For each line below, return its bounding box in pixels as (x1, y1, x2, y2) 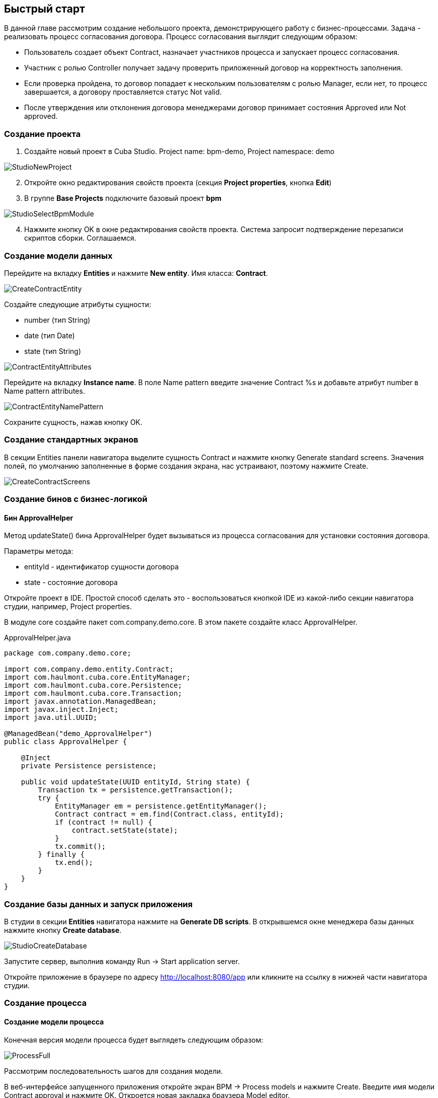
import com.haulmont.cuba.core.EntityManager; (4, 673, 191, 682)
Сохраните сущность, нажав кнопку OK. (4, 417, 143, 426)
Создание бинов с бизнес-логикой (4, 494, 147, 504)
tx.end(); (55, 858, 94, 867)
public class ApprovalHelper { (4, 738, 127, 746)
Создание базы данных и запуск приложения (4, 899, 193, 909)
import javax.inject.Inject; (4, 705, 119, 714)
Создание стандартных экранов (4, 434, 138, 445)
